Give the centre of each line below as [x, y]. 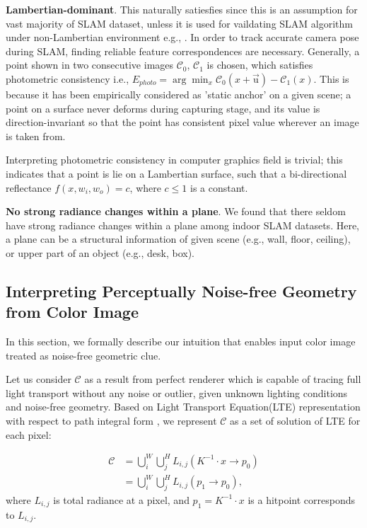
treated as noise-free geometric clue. [83, 355]
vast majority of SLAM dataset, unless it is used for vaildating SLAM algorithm [179, 23]
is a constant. [219, 187]
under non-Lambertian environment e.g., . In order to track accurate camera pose [182, 37]
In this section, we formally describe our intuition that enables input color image [181, 342]
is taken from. [36, 136]
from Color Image [72, 312]
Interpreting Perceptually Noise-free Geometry [181, 291]
